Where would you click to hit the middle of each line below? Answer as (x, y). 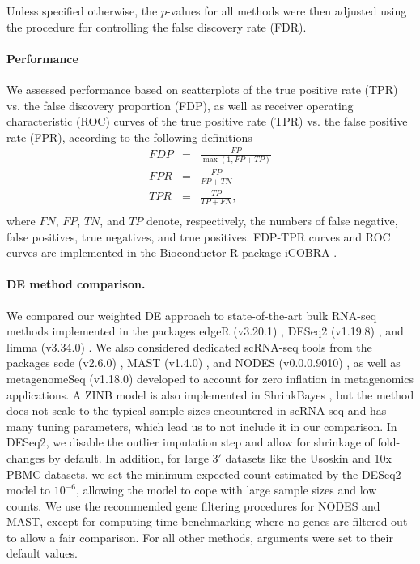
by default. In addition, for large (128, 457)
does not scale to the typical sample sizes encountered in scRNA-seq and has (197, 410)
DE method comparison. (76, 284)
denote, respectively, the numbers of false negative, (272, 220)
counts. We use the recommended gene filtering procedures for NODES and (193, 505)
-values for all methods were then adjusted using (286, 11)
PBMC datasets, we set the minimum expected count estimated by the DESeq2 (204, 474)
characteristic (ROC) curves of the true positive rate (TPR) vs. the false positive (207, 121)
